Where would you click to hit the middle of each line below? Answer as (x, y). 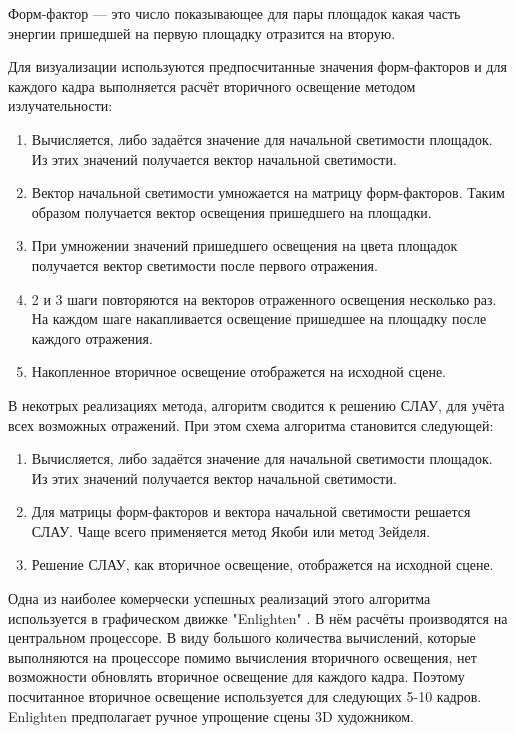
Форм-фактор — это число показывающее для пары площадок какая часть (234, 13)
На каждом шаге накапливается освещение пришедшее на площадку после (259, 318)
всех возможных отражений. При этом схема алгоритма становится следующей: (251, 424)
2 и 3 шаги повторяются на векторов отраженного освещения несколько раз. (264, 298)
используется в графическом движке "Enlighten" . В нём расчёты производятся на (258, 617)
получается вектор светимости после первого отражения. (204, 264)
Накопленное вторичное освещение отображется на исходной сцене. (238, 371)
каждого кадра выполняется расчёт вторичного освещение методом (212, 85)
